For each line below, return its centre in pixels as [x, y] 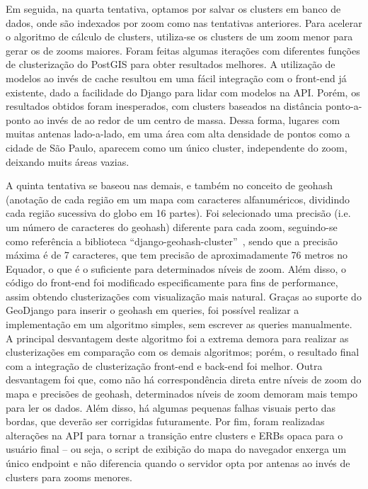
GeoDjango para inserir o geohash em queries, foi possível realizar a [153, 310]
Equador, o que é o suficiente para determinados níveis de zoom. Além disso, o [176, 268]
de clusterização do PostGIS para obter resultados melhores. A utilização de [171, 64]
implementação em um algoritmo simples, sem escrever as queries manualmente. [179, 324]
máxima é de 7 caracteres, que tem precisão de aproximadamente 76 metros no [177, 255]
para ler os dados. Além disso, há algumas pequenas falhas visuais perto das [171, 407]
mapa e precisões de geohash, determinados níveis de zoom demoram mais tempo [182, 394]
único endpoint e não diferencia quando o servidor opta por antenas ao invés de [178, 463]
